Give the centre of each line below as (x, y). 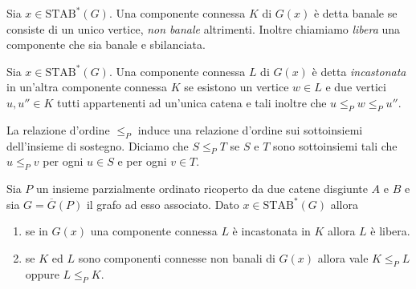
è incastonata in (271, 231)
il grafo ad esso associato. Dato (163, 204)
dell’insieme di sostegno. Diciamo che (98, 145)
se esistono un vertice (237, 87)
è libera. (390, 231)
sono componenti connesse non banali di (177, 257)
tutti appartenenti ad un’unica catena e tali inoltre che (192, 102)
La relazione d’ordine (58, 129)
